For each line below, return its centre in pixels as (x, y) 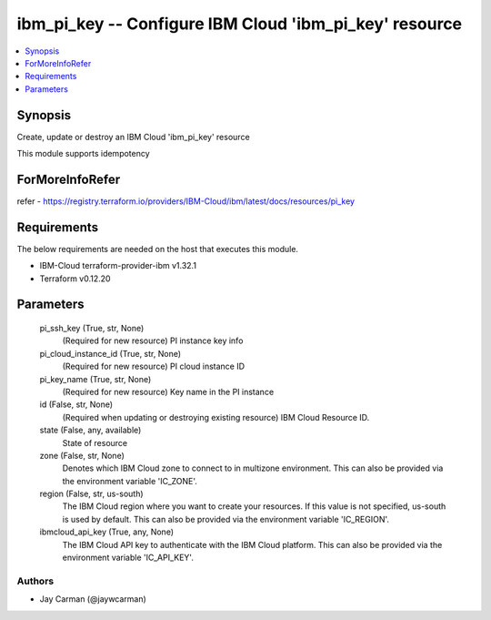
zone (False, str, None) (82, 455)
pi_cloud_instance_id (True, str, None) (110, 353)
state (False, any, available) (90, 430)
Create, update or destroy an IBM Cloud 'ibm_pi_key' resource (133, 137)
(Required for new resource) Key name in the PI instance (168, 391)
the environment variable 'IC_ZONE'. (130, 481)
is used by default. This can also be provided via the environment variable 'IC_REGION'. (226, 519)
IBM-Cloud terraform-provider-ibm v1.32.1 (118, 266)
